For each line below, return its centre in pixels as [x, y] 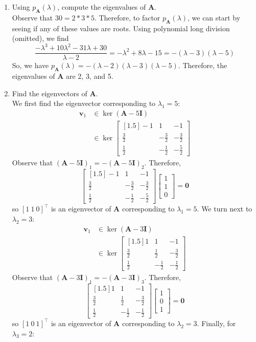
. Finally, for [216, 323]
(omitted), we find [40, 38]
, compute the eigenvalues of [102, 7]
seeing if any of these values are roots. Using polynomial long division [121, 28]
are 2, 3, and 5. [89, 76]
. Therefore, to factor [127, 17]
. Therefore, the [203, 65]
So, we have [30, 65]
